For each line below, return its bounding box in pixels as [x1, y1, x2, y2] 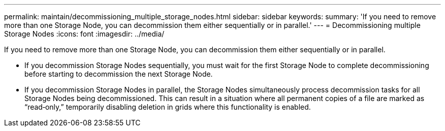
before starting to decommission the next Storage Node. [24, 70, 213, 78]
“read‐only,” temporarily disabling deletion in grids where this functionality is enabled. [24, 103, 311, 111]
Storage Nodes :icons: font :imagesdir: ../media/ [4, 29, 165, 38]
